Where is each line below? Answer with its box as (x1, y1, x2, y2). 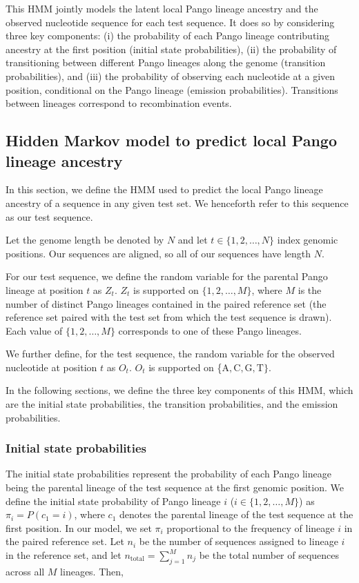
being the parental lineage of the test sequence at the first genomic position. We (6, 480, 344, 495)
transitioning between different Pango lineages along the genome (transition (6, 55, 326, 70)
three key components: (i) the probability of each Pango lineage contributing (6, 28, 330, 43)
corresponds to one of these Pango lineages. (118, 323, 302, 337)
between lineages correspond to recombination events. (6, 96, 232, 110)
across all (6, 564, 45, 578)
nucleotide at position (6, 359, 97, 374)
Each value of (6, 323, 63, 337)
